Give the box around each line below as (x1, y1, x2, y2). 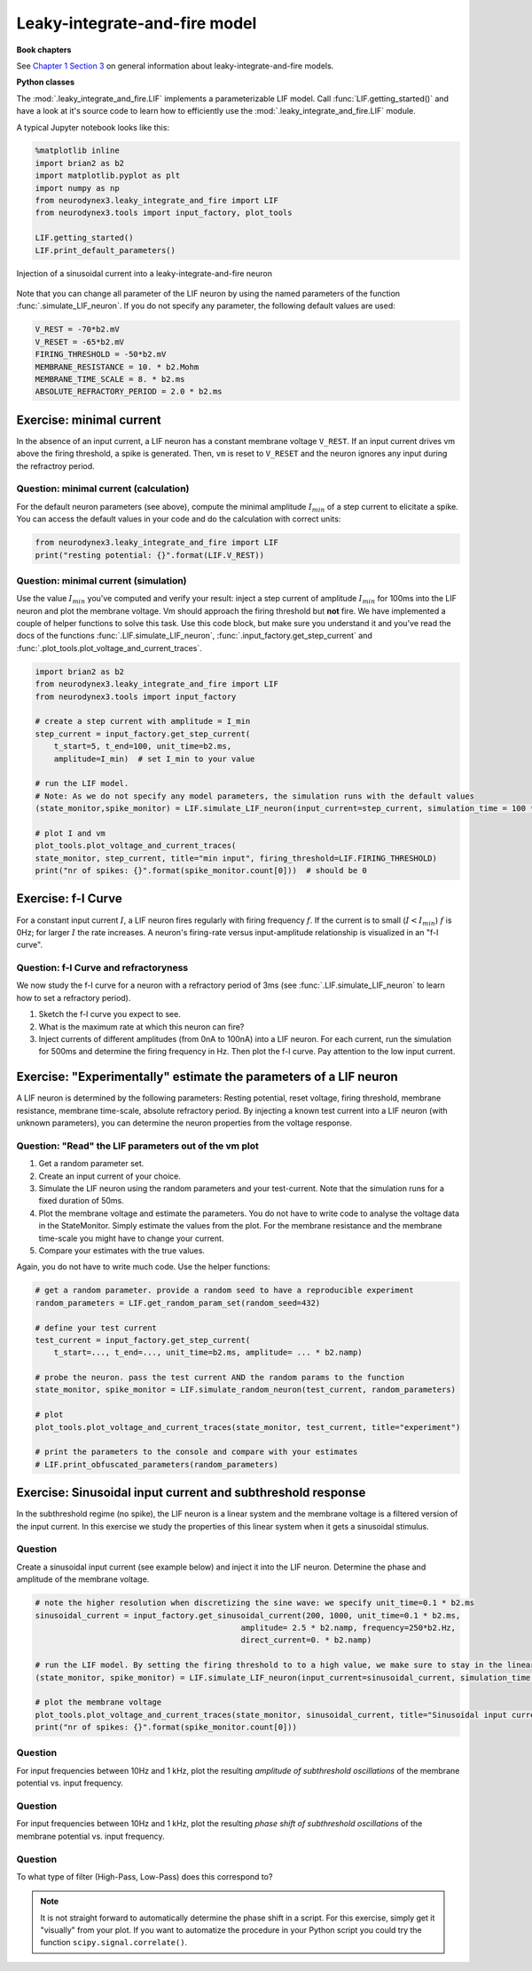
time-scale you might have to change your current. (38, 1233, 224, 1244)
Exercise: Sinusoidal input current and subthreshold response (16, 1485, 366, 1500)
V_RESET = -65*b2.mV (35, 337, 124, 346)
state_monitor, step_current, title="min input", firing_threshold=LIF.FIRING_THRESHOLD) (35, 853, 438, 863)
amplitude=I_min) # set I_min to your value (53, 753, 255, 764)
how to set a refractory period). (16, 992, 131, 1003)
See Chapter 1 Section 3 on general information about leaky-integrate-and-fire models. (16, 60, 334, 71)
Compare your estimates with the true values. (38, 1244, 206, 1256)
